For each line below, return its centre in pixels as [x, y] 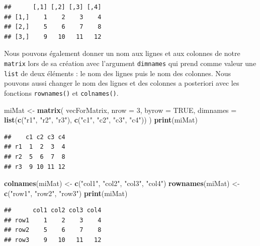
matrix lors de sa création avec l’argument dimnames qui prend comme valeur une [130, 63]
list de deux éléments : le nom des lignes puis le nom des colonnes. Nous [118, 73]
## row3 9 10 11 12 [53, 240]
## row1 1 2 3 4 [53, 220]
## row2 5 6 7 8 [53, 230]
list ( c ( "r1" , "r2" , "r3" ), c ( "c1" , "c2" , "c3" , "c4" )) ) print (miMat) [101, 120]
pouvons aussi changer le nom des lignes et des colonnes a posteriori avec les [122, 83]
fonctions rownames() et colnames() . [61, 93]
